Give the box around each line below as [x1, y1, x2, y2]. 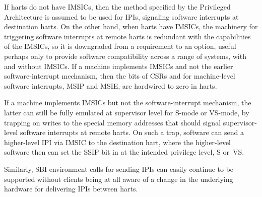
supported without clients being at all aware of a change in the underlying [4, 173, 233, 184]
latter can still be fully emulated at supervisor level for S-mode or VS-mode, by [4, 107, 249, 117]
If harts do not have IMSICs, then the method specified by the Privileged [4, 2, 231, 12]
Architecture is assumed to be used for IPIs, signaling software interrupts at [4, 11, 239, 22]
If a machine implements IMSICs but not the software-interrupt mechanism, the [4, 97, 251, 108]
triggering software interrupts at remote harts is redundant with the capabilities [4, 31, 251, 41]
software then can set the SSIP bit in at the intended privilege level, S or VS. [4, 147, 244, 157]
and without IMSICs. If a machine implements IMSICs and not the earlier [4, 60, 233, 71]
